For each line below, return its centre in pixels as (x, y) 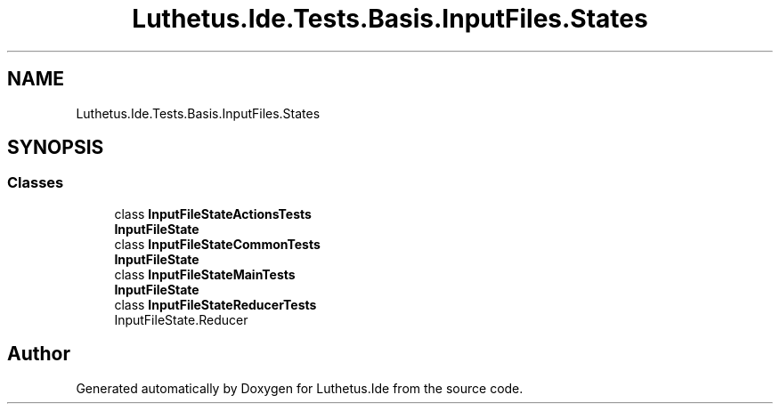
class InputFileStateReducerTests (215, 304)
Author (39, 354)
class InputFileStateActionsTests (213, 214)
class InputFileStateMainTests (205, 274)
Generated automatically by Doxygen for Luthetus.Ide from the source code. (300, 388)
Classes (36, 183)
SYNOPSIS (56, 148)
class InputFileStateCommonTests (217, 244)
